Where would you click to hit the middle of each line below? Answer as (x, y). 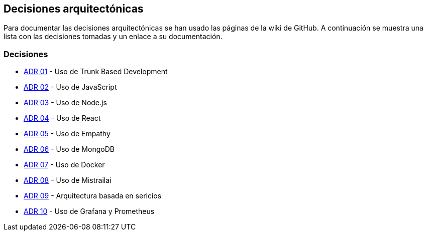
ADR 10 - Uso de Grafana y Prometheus (89, 211)
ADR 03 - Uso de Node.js (65, 103)
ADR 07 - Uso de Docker (64, 165)
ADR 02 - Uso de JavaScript (70, 87)
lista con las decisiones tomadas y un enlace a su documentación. (113, 37)
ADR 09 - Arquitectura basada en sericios (93, 196)
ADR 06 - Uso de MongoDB (69, 149)
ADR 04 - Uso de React (62, 118)
